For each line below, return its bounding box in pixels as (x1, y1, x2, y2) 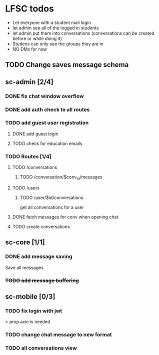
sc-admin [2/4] (5, 77, 53, 86)
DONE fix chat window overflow (5, 92, 84, 99)
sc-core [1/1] (5, 238, 45, 246)
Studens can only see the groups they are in (12, 40, 104, 46)
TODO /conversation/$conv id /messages (19, 174, 102, 181)
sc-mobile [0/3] (5, 292, 55, 300)
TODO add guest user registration (5, 119, 89, 126)
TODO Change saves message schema (5, 60, 129, 69)
